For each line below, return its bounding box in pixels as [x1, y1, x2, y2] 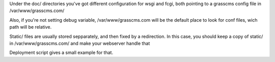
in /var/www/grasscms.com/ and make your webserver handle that [9, 40, 150, 46]
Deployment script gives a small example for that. [9, 49, 114, 55]
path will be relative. [9, 24, 52, 30]
